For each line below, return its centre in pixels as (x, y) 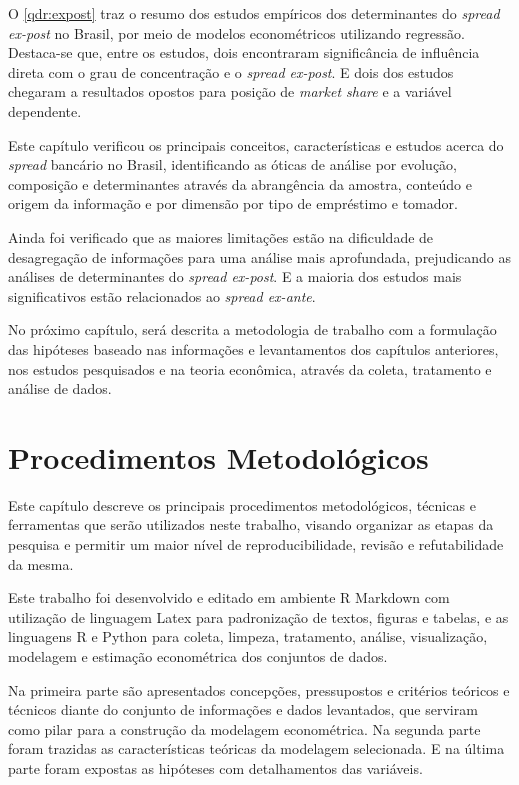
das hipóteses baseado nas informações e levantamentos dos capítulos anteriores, (253, 348)
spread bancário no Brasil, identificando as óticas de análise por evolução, (233, 164)
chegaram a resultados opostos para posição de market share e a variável (230, 91)
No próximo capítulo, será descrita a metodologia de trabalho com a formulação (252, 329)
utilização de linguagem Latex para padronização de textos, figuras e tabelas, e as (258, 616)
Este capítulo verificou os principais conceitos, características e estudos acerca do (256, 144)
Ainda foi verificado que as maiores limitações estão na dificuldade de (221, 236)
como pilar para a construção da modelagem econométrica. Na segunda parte (244, 728)
